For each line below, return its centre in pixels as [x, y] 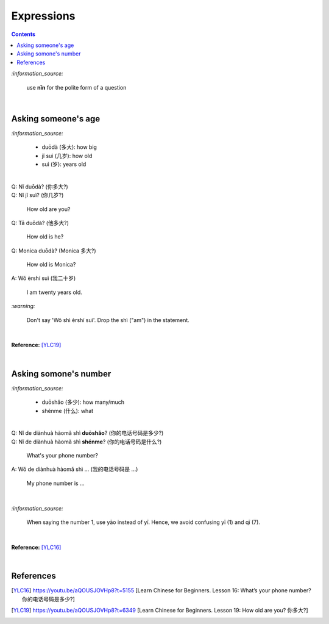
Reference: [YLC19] [36, 345]
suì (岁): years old [64, 164]
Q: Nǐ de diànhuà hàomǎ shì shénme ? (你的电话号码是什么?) [87, 442]
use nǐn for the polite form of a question [76, 87]
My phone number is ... [55, 483]
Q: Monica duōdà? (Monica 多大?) [54, 251]
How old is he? [45, 237]
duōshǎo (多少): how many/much [83, 402]
